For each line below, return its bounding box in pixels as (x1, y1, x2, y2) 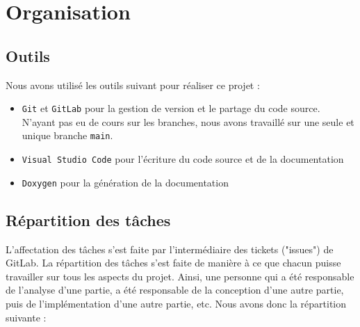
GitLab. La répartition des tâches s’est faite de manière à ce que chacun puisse (6, 255, 341, 270)
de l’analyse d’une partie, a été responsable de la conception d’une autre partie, (6, 282, 344, 297)
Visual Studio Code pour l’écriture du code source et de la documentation (22, 152, 344, 166)
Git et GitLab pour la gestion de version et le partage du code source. (22, 101, 320, 115)
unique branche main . (22, 128, 113, 143)
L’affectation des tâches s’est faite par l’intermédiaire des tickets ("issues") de (6, 241, 334, 256)
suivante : (6, 310, 47, 324)
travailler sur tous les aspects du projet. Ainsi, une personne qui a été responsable (6, 269, 354, 283)
